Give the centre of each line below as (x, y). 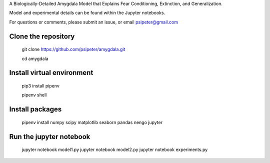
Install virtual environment (51, 73)
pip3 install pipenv (41, 85)
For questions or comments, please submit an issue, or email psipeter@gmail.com (94, 22)
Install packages (35, 109)
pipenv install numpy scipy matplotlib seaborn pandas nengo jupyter (92, 122)
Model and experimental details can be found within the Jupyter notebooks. (87, 13)
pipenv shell (34, 95)
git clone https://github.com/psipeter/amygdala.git (73, 49)
